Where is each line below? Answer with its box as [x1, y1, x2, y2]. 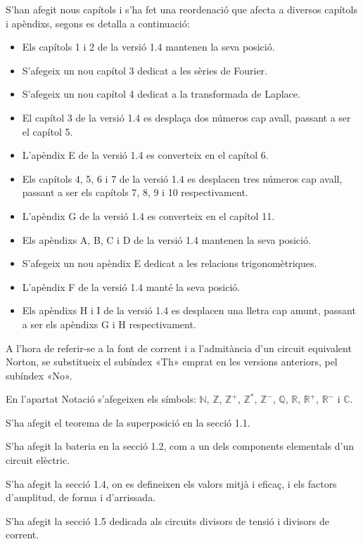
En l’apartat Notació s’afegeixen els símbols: [6, 391, 196, 406]
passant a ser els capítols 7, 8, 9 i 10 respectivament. [22, 185, 248, 200]
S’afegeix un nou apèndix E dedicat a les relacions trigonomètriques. [22, 256, 317, 271]
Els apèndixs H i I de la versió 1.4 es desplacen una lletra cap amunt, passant [22, 303, 356, 318]
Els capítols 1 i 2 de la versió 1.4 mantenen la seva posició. [22, 39, 275, 54]
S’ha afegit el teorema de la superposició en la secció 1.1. [6, 415, 250, 429]
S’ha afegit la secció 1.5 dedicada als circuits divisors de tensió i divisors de [6, 513, 329, 528]
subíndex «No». [6, 368, 72, 382]
